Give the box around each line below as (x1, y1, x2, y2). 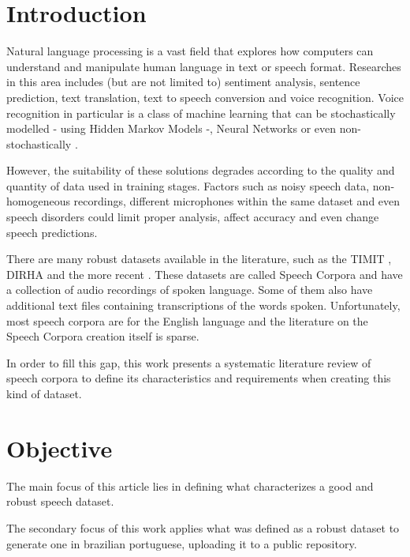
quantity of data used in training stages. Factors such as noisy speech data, (6, 177, 370, 194)
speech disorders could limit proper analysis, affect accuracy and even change (6, 209, 379, 225)
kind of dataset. (6, 386, 82, 401)
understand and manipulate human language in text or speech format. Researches (6, 58, 401, 74)
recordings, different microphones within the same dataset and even (73, 193, 401, 209)
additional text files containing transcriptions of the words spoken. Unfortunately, (6, 297, 401, 314)
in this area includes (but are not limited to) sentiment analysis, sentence (6, 73, 360, 90)
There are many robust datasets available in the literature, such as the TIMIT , (6, 250, 392, 267)
